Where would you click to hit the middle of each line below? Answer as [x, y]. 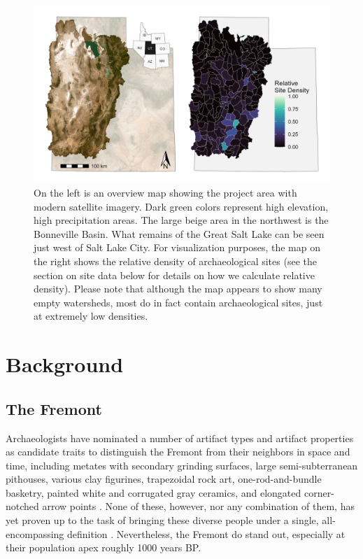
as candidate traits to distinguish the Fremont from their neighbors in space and [178, 452]
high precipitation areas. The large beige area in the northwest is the [181, 220]
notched [22, 506]
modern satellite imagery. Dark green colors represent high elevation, [181, 206]
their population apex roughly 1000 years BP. [104, 547]
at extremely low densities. [91, 316]
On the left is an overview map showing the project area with [165, 192]
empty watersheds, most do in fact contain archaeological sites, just [178, 302]
